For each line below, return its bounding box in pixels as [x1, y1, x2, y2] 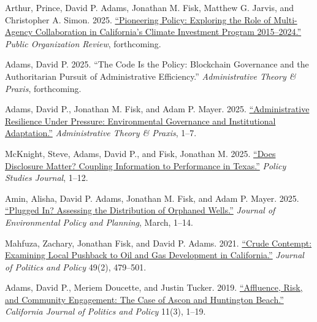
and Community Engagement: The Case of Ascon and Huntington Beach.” [5, 293, 284, 305]
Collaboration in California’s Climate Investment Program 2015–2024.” [35, 25, 302, 38]
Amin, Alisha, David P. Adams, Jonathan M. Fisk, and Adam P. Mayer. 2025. [5, 191, 299, 204]
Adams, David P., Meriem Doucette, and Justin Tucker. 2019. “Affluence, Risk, [5, 281, 303, 294]
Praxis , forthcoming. [5, 82, 82, 94]
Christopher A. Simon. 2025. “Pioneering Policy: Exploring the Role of [5, 13, 271, 26]
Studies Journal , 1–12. [5, 171, 88, 184]
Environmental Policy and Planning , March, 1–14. [5, 215, 193, 228]
